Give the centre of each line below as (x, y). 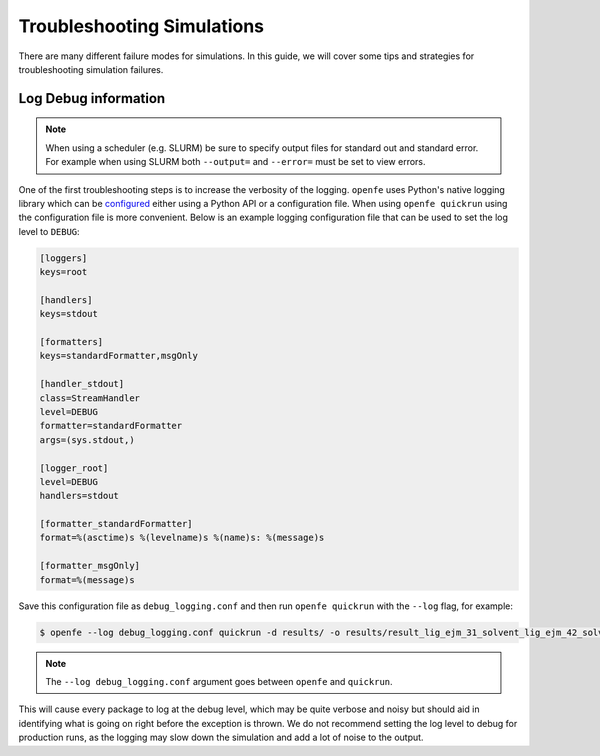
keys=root (63, 272)
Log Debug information (92, 98)
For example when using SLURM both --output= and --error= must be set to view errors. (235, 162)
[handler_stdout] (82, 384)
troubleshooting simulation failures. (91, 69)
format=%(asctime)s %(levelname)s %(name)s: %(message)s (182, 538)
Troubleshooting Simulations (141, 26)
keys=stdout (69, 314)
